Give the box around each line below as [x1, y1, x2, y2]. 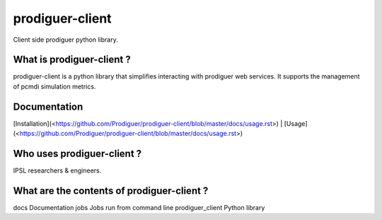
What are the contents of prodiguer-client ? [13, 185, 209, 197]
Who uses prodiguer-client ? [13, 147, 142, 159]
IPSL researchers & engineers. [13, 166, 102, 175]
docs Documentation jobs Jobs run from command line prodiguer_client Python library [13, 203, 265, 212]
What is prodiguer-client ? [13, 54, 131, 66]
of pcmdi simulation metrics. [13, 82, 96, 91]
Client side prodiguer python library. [13, 35, 118, 44]
